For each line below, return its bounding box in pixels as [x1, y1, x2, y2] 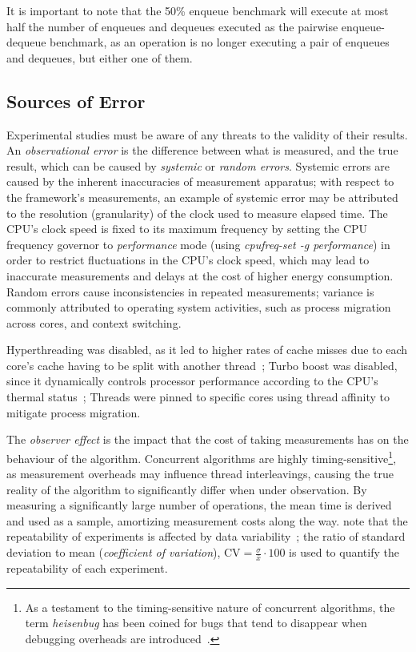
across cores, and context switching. [6, 314, 182, 331]
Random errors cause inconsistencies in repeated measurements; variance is [6, 283, 374, 300]
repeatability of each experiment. [6, 559, 168, 576]
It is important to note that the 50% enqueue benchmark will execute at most [6, 2, 389, 18]
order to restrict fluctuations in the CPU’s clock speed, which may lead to [6, 252, 370, 268]
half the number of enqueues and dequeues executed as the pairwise [6, 18, 338, 34]
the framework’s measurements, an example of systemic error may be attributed [6, 188, 398, 205]
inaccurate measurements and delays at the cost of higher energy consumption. [6, 267, 394, 284]
